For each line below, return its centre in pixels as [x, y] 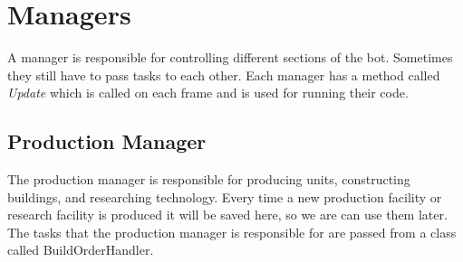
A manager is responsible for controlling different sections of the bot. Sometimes [230, 57]
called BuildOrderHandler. [81, 250]
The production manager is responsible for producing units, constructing [209, 179]
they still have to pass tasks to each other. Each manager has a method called [224, 75]
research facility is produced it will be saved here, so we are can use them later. [227, 215]
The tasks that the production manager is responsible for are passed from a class [232, 232]
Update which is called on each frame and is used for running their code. [208, 93]
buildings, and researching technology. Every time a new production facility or [225, 196]
